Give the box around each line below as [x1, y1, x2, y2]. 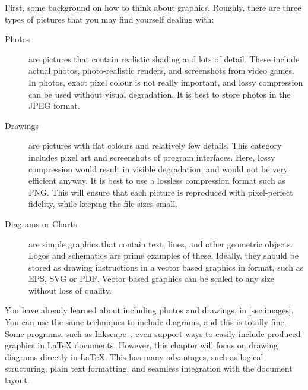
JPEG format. [28, 99, 80, 112]
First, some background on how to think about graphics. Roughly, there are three [5, 1, 301, 13]
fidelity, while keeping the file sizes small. [28, 197, 178, 210]
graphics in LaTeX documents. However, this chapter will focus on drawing [5, 339, 278, 351]
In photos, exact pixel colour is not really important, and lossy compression [28, 76, 303, 88]
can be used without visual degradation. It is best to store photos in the [28, 87, 291, 100]
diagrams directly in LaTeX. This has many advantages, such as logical [5, 350, 263, 363]
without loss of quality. [28, 284, 112, 296]
